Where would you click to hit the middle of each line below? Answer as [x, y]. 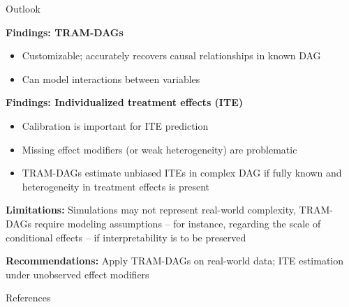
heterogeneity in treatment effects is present [116, 186]
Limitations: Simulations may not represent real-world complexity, [151, 210]
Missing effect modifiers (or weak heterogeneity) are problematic [159, 149]
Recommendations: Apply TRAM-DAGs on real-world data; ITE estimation [175, 261]
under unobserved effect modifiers [77, 274]
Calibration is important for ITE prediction [115, 125]
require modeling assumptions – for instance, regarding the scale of [178, 223]
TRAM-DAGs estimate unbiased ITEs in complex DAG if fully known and [182, 173]
